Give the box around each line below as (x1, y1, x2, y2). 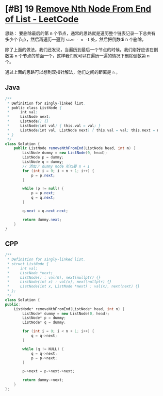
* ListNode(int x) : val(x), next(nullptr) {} (7, 280, 112, 285)
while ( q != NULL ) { (22, 347, 64, 351)
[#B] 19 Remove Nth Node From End (5, 3, 151, 15)
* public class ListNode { (7, 105, 62, 110)
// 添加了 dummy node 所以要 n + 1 (22, 164, 90, 169)
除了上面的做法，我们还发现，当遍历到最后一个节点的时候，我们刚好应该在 (5, 47, 154, 52)
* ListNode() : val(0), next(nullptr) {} (7, 275, 101, 280)
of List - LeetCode (5, 14, 79, 25)
